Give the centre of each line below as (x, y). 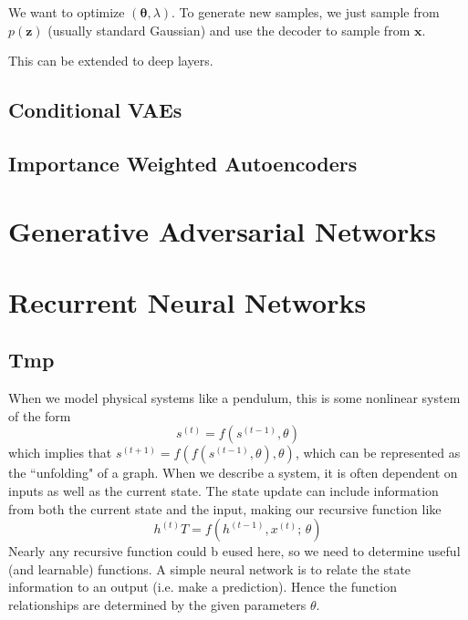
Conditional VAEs (95, 110)
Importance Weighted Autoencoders (183, 163)
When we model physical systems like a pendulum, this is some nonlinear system (234, 398)
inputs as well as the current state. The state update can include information (224, 491)
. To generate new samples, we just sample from (306, 12)
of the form (40, 415)
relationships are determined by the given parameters (157, 605)
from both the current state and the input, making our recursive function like (225, 508)
